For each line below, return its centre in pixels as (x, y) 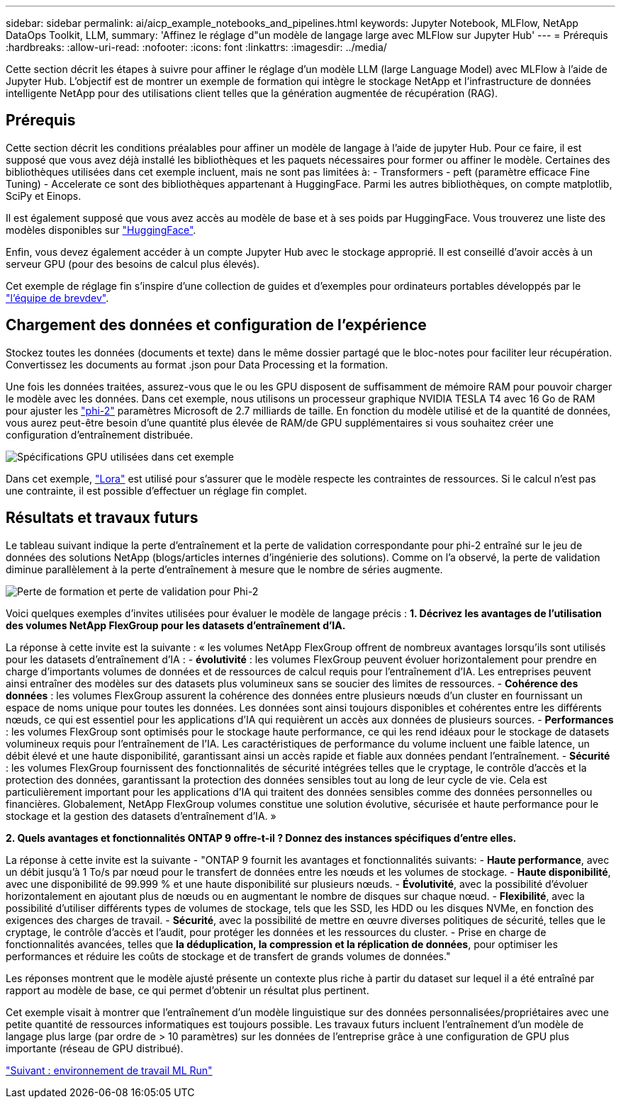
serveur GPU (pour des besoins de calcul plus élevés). (133, 264)
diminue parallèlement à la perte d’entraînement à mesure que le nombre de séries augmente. (224, 569)
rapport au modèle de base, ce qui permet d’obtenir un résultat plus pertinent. (188, 990)
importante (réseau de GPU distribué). (95, 1048)
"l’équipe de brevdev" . (57, 298)
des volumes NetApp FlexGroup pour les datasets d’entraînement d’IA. (176, 625)
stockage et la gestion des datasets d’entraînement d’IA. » (141, 816)
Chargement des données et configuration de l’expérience (216, 325)
